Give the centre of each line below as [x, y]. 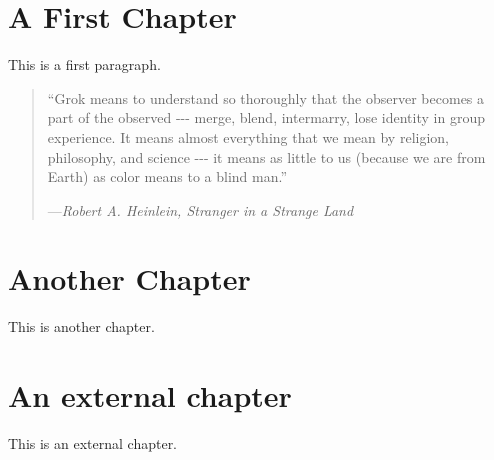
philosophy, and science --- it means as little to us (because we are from [266, 156]
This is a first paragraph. [84, 64]
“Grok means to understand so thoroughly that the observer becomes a [266, 97]
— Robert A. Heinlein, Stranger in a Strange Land [200, 209]
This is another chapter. [81, 326]
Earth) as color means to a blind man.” [167, 176]
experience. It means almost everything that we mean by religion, [248, 136]
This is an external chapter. [93, 443]
